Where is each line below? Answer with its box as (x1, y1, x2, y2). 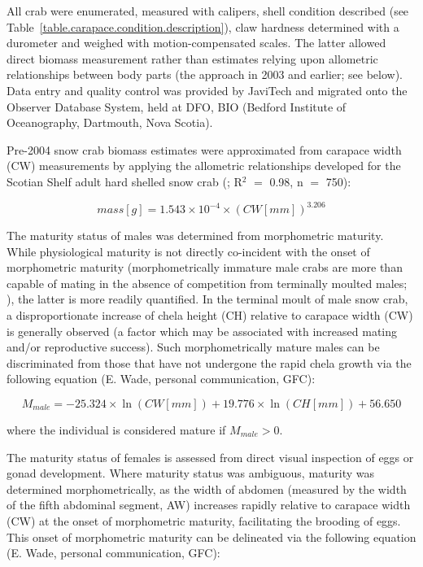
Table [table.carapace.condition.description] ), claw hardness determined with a (7, 18, 399, 35)
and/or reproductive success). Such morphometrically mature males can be (7, 338, 380, 355)
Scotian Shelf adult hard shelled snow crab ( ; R (7, 172, 242, 190)
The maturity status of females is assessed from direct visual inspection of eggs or (7, 448, 414, 465)
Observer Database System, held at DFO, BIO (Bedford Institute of (7, 98, 347, 115)
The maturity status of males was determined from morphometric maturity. (7, 227, 384, 244)
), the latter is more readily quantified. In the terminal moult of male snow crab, (7, 290, 408, 307)
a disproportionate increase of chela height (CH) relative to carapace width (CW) (7, 307, 413, 323)
